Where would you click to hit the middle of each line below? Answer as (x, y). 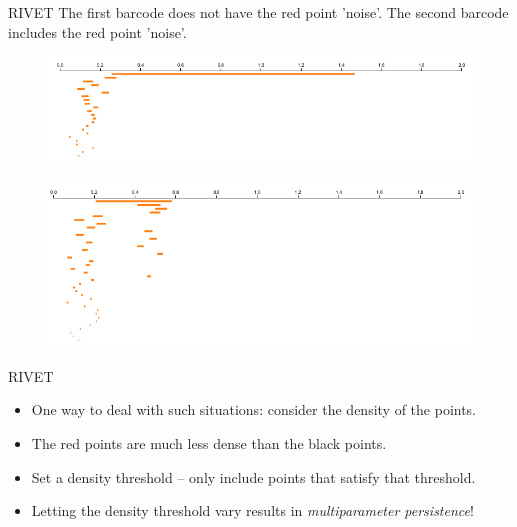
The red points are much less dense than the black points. (209, 443)
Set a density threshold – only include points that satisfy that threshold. (253, 476)
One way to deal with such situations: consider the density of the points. (254, 409)
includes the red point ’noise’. (97, 31)
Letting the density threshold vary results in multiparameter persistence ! (252, 510)
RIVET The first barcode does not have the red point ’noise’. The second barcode (258, 12)
